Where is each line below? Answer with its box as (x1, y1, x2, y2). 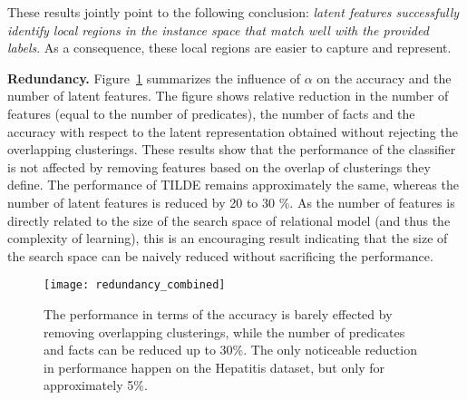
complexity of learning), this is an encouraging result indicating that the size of (7, 229, 448, 248)
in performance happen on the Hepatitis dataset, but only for (44, 357, 384, 376)
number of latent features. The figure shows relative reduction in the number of (7, 86, 449, 105)
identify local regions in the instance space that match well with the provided (7, 20, 429, 39)
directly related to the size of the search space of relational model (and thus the (7, 210, 451, 229)
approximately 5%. (44, 376, 148, 395)
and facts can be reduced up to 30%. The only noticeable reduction (44, 340, 417, 359)
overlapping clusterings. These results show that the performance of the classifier (7, 140, 456, 159)
